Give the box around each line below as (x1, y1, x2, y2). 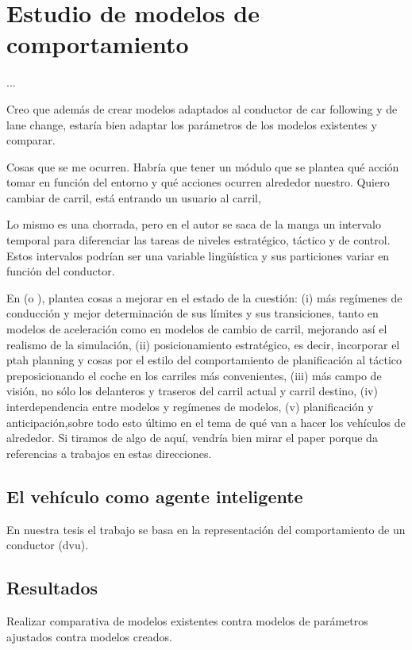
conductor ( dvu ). (6, 537, 89, 553)
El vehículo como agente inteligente (6, 483, 303, 508)
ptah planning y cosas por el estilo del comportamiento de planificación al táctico (6, 352, 402, 368)
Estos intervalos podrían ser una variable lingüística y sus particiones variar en (6, 247, 390, 263)
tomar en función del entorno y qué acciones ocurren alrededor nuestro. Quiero (6, 174, 390, 190)
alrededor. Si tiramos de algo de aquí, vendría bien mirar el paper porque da (6, 429, 378, 446)
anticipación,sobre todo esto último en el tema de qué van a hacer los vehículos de (6, 413, 406, 430)
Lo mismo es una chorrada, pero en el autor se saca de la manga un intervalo (6, 216, 381, 233)
